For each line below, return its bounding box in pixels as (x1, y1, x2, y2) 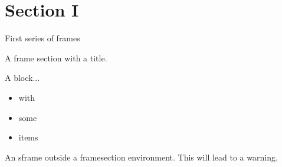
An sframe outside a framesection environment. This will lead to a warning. (5, 150, 278, 163)
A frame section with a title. (5, 51, 107, 64)
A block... (5, 71, 40, 84)
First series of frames (5, 32, 80, 44)
